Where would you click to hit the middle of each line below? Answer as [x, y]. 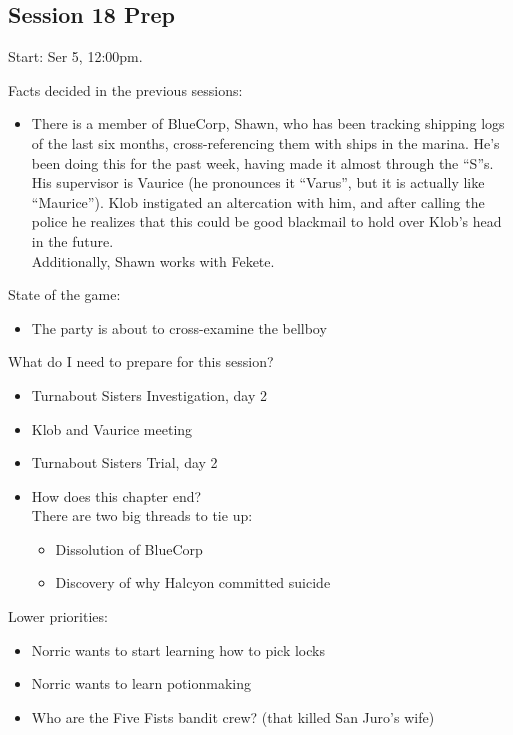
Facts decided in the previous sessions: [125, 89]
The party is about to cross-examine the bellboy [179, 327]
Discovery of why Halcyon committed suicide [193, 582]
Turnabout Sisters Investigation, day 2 [149, 394]
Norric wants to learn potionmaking [141, 683]
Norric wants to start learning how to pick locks [178, 649]
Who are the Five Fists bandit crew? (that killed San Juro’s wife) [233, 716]
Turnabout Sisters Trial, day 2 [124, 462]
